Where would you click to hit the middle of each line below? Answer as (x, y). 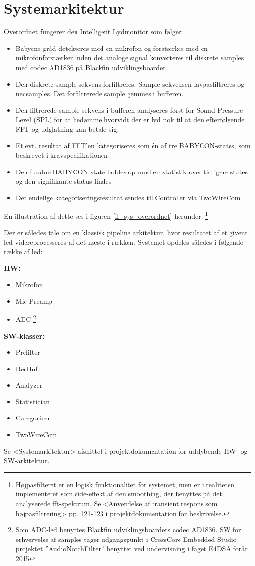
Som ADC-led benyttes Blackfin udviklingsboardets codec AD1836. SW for (128, 529)
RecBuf (26, 368)
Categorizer (33, 418)
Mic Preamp (34, 301)
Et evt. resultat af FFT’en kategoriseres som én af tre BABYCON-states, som (133, 145)
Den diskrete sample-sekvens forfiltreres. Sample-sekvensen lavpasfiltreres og (130, 84)
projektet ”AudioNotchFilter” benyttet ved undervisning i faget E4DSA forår (131, 549)
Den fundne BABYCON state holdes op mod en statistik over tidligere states (131, 171)
